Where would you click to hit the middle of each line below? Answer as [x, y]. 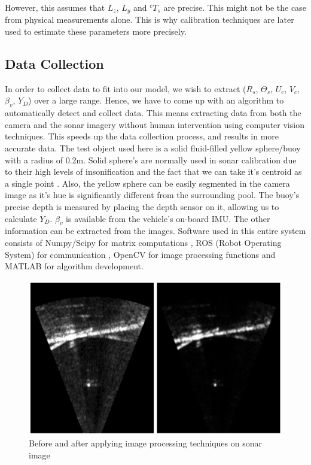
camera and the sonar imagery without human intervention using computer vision [155, 124]
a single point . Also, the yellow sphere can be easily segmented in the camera [147, 183]
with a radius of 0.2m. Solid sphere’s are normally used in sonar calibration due [151, 159]
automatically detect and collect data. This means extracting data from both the [153, 113]
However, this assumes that [55, 7]
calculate [21, 218]
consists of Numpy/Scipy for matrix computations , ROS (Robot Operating [143, 242]
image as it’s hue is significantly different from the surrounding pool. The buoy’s [152, 195]
